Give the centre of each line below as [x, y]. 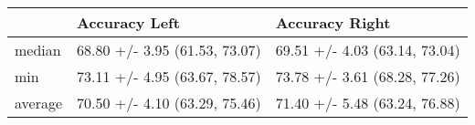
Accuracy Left [128, 22]
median [38, 50]
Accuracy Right [333, 22]
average [39, 103]
